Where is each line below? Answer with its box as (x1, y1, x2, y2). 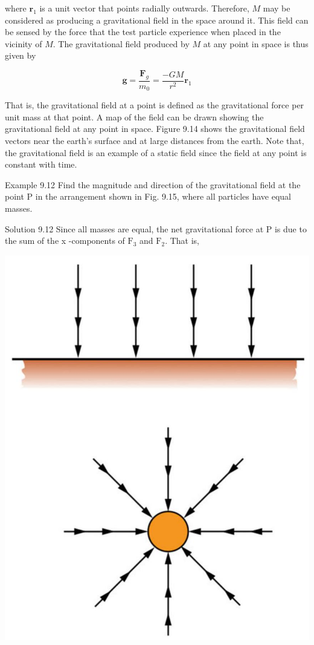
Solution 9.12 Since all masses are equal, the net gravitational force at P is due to (5, 222, 307, 235)
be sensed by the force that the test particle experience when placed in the (5, 25, 281, 38)
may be (263, 2, 290, 14)
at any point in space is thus (203, 37, 309, 50)
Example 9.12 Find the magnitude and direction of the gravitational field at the (5, 178, 301, 191)
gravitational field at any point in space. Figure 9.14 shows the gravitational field (5, 122, 305, 135)
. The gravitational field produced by (53, 37, 190, 50)
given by (5, 49, 36, 62)
